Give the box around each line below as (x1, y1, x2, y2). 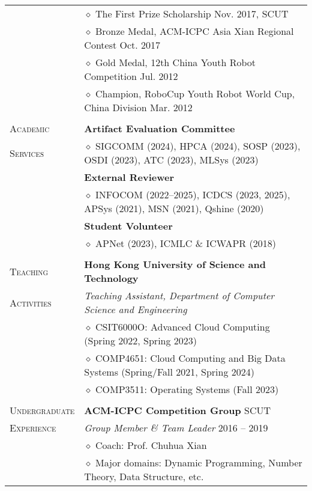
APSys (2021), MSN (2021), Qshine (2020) (84, 201, 264, 215)
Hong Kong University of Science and (84, 257, 266, 271)
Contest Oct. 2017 (84, 38, 161, 52)
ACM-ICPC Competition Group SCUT (84, 403, 271, 417)
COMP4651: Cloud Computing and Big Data (95, 351, 286, 365)
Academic (10, 121, 50, 135)
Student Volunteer (84, 219, 173, 233)
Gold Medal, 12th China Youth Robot (95, 55, 256, 69)
